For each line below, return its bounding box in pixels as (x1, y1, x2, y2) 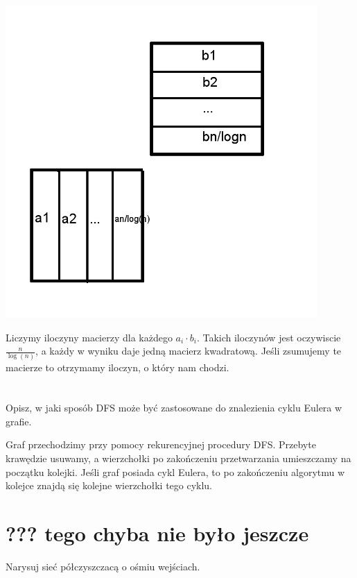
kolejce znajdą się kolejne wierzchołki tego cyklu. (6, 478, 213, 493)
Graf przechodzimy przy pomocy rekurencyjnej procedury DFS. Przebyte (6, 437, 316, 452)
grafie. (6, 414, 32, 428)
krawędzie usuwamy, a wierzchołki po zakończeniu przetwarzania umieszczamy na (6, 451, 351, 466)
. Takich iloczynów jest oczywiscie (196, 330, 341, 344)
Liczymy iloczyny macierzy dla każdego (6, 330, 173, 344)
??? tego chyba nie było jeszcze (6, 519, 309, 547)
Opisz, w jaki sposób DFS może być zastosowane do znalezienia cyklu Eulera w (6, 400, 342, 415)
